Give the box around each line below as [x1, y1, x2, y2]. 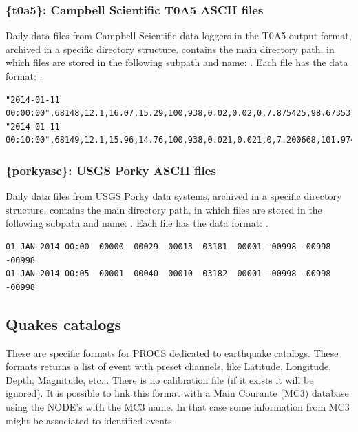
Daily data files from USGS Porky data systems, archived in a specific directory [6, 189, 342, 203]
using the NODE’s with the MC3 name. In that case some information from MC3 [6, 399, 350, 413]
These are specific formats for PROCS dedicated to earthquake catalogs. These [6, 345, 339, 360]
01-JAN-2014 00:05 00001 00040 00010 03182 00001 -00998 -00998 [6, 269, 331, 279]
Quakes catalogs [6, 313, 121, 334]
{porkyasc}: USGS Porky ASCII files [6, 161, 216, 178]
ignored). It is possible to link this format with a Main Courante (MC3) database [6, 386, 349, 400]
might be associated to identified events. [6, 413, 175, 427]
